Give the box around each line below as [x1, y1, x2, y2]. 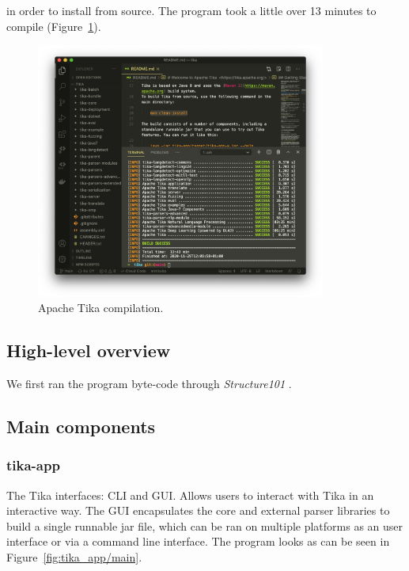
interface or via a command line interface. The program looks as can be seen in [6, 533, 390, 550]
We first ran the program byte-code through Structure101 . [6, 375, 292, 392]
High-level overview [6, 338, 171, 363]
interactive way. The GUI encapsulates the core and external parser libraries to [6, 502, 390, 519]
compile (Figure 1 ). [6, 17, 101, 34]
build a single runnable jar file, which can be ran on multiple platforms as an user [6, 517, 403, 534]
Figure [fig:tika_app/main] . [6, 549, 142, 565]
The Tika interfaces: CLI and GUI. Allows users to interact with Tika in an [6, 486, 374, 503]
